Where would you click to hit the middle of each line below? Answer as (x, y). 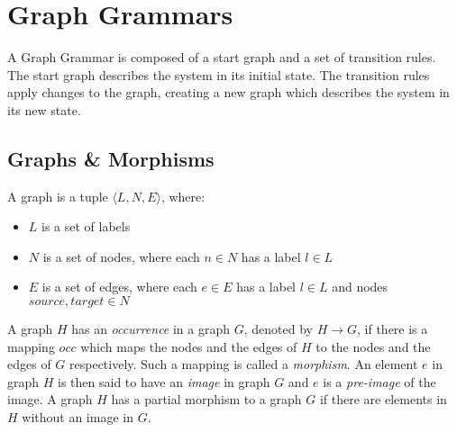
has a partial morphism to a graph (206, 399)
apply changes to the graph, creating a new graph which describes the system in (228, 92)
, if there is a (393, 329)
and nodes (360, 287)
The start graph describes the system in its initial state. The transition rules (219, 74)
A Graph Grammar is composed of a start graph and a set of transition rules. (222, 57)
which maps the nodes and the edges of (189, 346)
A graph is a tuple (58, 196)
